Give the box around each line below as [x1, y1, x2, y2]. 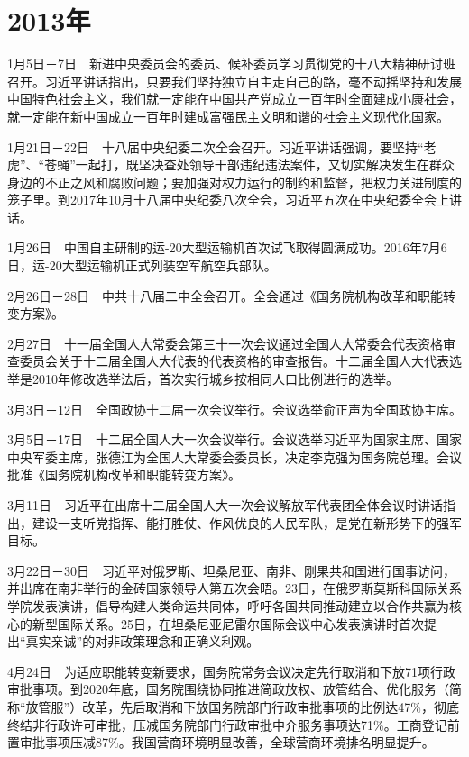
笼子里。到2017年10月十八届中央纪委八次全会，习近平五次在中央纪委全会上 [7, 190, 449, 209]
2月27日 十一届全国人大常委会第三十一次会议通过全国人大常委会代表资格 [7, 333, 443, 352]
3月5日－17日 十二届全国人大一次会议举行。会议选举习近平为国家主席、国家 [7, 430, 462, 449]
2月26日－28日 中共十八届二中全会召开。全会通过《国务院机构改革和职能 [7, 286, 443, 305]
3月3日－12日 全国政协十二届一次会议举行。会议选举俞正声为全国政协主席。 [7, 399, 462, 418]
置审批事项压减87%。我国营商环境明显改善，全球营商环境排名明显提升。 [7, 733, 435, 752]
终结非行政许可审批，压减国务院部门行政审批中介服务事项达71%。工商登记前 [7, 715, 460, 734]
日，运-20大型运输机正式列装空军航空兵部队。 [7, 256, 277, 275]
